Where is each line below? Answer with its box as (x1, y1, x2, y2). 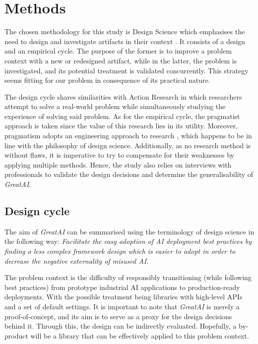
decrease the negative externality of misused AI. (4, 255, 149, 266)
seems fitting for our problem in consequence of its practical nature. (4, 75, 210, 85)
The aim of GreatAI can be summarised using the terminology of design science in (4, 226, 255, 236)
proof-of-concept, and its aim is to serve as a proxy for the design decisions (4, 311, 232, 321)
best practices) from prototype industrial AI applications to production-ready (4, 282, 240, 292)
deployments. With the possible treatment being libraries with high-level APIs (4, 291, 243, 302)
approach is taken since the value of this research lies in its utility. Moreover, (4, 120, 238, 131)
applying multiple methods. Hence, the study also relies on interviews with (4, 159, 232, 170)
